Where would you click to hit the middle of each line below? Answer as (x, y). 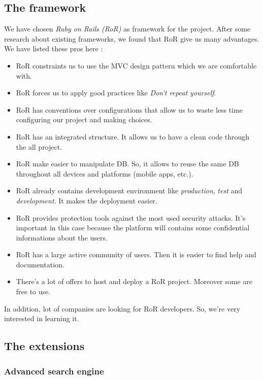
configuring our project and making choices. (84, 119)
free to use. (33, 291)
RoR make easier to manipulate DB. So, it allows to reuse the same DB (127, 164)
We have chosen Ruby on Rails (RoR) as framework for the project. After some (127, 29)
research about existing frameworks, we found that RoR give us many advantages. (132, 38)
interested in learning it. (42, 318)
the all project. (39, 146)
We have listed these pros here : (54, 48)
